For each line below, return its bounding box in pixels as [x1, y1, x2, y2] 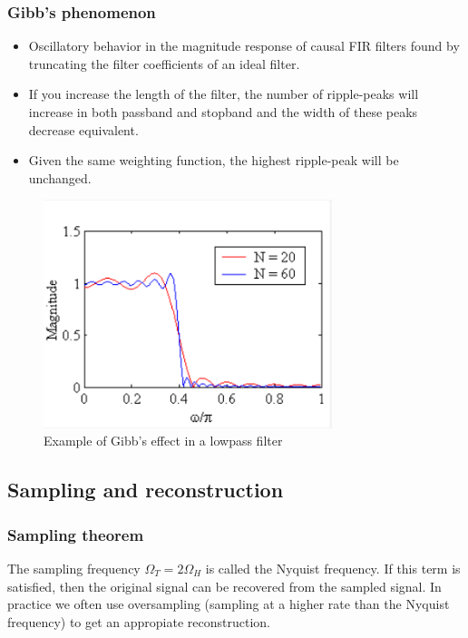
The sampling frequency [7, 558, 141, 577]
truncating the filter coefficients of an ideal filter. [28, 54, 300, 73]
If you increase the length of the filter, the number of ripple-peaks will [28, 84, 419, 103]
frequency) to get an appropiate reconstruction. [7, 612, 270, 631]
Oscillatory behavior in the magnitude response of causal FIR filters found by [28, 36, 460, 55]
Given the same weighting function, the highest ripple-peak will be [28, 151, 399, 170]
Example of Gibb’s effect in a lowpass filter [44, 431, 283, 450]
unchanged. [28, 168, 92, 187]
